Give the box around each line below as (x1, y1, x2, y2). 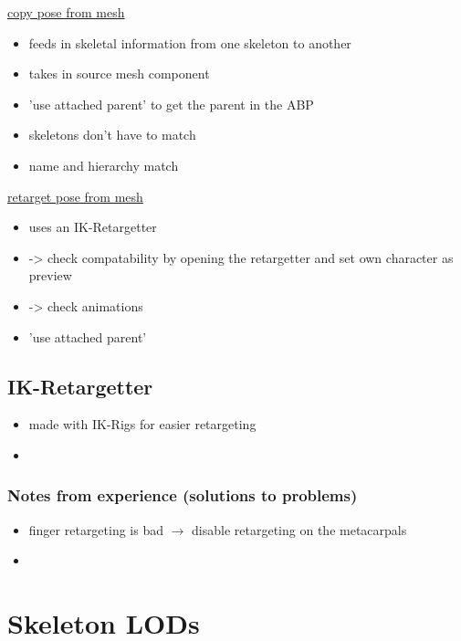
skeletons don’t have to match (28, 125, 196, 144)
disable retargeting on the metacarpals (192, 520, 407, 539)
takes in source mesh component (28, 64, 210, 83)
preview (28, 266, 72, 285)
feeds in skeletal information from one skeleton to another (28, 33, 351, 52)
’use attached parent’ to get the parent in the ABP (28, 94, 314, 113)
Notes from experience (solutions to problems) (7, 484, 358, 507)
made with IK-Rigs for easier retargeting (28, 415, 257, 434)
